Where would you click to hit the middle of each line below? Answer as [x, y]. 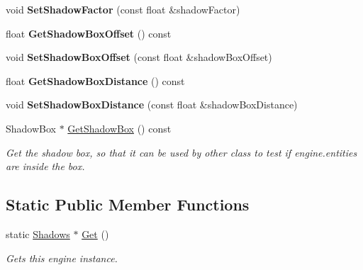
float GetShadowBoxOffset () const [89, 33]
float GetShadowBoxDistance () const [95, 80]
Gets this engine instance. [62, 258]
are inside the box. [45, 166]
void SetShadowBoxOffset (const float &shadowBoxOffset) [139, 57]
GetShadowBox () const [119, 128]
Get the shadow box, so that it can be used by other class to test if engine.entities [181, 152]
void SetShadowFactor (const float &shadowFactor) [123, 9]
